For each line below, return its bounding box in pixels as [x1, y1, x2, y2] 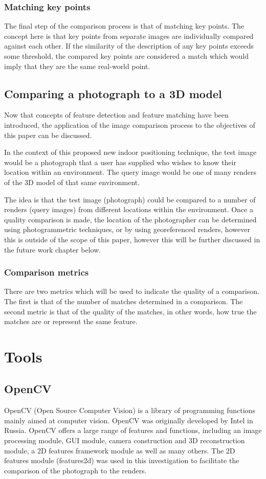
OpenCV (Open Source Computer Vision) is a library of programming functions [4, 405, 255, 416]
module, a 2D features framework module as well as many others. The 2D [4, 445, 235, 455]
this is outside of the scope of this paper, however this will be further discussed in [4, 234, 260, 244]
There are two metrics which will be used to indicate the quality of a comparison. [4, 286, 259, 296]
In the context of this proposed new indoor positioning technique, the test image [4, 147, 257, 157]
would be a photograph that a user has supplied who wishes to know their [4, 156, 236, 167]
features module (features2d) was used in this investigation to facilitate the [4, 455, 239, 466]
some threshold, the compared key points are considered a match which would [4, 51, 249, 61]
